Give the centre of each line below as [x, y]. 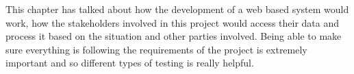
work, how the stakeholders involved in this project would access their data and [173, 22]
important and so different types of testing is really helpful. [130, 63]
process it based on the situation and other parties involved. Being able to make [174, 36]
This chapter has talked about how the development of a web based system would [177, 9]
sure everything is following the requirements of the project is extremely [156, 49]
